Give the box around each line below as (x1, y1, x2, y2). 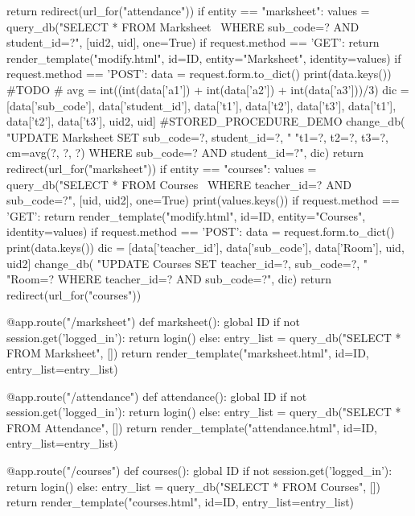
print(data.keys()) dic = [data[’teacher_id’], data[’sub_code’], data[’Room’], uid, (6, 238, 405, 255)
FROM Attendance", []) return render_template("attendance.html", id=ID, (6, 419, 377, 436)
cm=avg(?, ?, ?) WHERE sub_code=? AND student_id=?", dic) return (6, 144, 364, 161)
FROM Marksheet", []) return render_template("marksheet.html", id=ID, (6, 345, 369, 361)
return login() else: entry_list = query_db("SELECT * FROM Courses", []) (6, 477, 381, 494)
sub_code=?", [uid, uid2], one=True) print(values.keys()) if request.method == (6, 192, 400, 208)
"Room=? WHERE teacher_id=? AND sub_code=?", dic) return (6, 270, 332, 287)
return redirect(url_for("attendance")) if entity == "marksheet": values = (6, 2, 370, 19)
